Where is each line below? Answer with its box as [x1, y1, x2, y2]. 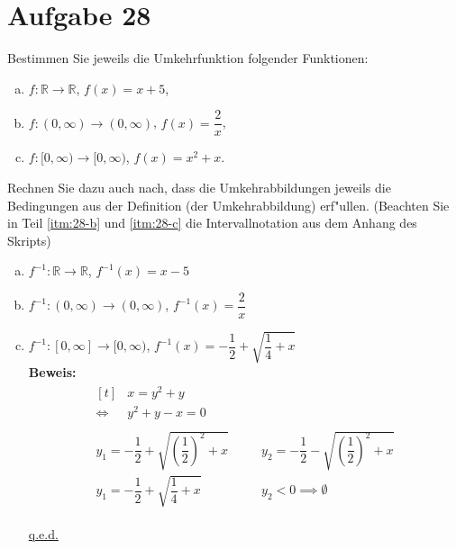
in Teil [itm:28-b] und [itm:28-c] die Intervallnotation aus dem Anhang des [7, 213, 417, 232]
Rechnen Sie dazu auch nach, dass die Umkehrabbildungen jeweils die [7, 177, 391, 196]
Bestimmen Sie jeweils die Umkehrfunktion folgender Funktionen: [7, 49, 369, 67]
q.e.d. [28, 524, 59, 543]
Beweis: [28, 362, 77, 381]
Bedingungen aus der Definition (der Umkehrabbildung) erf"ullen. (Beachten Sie [7, 195, 450, 214]
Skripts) [7, 230, 51, 249]
